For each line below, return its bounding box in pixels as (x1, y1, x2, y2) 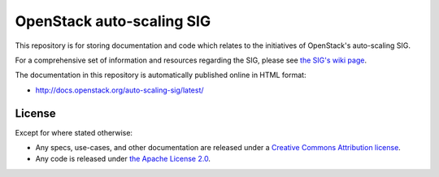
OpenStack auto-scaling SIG (15, 12, 211, 30)
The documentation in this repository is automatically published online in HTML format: (15, 70, 306, 80)
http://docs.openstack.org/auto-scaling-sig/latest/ (35, 85, 204, 95)
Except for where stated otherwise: (15, 127, 133, 137)
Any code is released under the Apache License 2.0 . (35, 154, 211, 164)
